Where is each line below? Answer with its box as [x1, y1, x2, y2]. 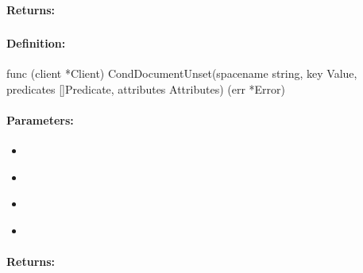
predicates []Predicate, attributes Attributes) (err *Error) [6, 80, 286, 97]
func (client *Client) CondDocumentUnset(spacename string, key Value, [6, 65, 357, 82]
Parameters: [6, 112, 74, 129]
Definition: [6, 35, 66, 52]
